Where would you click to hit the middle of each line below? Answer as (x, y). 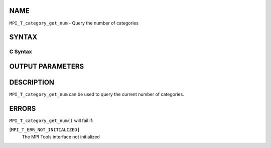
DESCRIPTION (32, 82)
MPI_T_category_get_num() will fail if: (51, 120)
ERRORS (23, 108)
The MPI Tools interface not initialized (61, 136)
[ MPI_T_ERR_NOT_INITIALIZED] (45, 129)
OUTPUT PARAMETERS (47, 66)
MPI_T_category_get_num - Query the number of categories (74, 23)
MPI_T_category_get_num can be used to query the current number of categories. (97, 94)
